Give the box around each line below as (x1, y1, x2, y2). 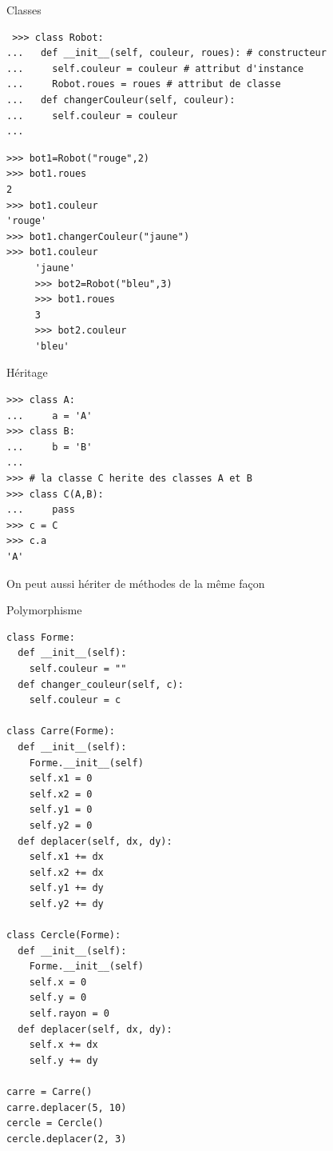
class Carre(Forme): (6, 725, 116, 737)
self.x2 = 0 (29, 788, 93, 800)
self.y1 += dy (29, 882, 104, 894)
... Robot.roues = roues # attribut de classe (6, 78, 281, 90)
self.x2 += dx (29, 866, 104, 878)
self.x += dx (29, 1039, 98, 1051)
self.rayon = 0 (29, 1008, 109, 1020)
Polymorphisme (6, 601, 82, 618)
